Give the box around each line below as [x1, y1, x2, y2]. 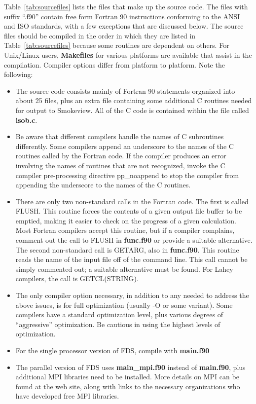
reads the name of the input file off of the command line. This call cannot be [15, 254, 248, 264]
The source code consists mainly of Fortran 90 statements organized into [15, 85, 235, 96]
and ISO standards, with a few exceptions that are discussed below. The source [4, 21, 244, 31]
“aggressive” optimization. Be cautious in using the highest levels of [15, 319, 220, 329]
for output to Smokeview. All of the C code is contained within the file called [15, 105, 249, 115]
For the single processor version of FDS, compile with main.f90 [15, 345, 210, 355]
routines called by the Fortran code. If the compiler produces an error [15, 150, 226, 161]
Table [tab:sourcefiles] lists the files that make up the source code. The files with [4, 1, 248, 11]
